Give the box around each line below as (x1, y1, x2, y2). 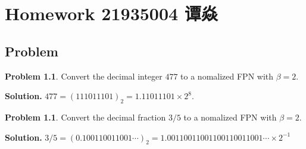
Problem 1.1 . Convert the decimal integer (5, 69, 163, 82)
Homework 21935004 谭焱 (5, 1, 218, 26)
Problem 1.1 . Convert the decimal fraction (5, 110, 166, 123)
